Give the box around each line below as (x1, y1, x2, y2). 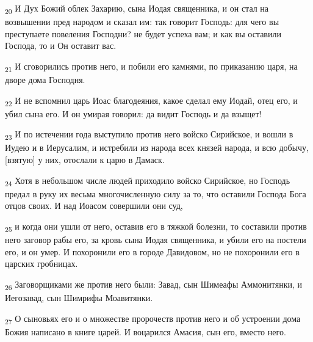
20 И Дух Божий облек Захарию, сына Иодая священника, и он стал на (5, 2, 269, 16)
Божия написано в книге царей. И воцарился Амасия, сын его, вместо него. (5, 325, 286, 338)
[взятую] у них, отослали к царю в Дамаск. (5, 153, 165, 166)
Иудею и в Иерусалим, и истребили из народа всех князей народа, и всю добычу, (5, 141, 309, 154)
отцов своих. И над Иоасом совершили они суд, (5, 199, 183, 212)
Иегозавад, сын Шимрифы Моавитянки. (5, 291, 153, 304)
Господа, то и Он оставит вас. (5, 39, 117, 52)
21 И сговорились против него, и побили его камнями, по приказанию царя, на (5, 59, 298, 74)
